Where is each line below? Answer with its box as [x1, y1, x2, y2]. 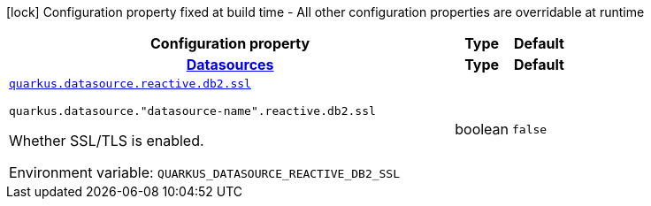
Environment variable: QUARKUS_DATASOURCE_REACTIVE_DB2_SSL [9, 164, 401, 181]
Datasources [186, 56, 274, 73]
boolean [455, 120, 509, 138]
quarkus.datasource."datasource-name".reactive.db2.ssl [9, 104, 376, 118]
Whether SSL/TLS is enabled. [9, 132, 204, 149]
